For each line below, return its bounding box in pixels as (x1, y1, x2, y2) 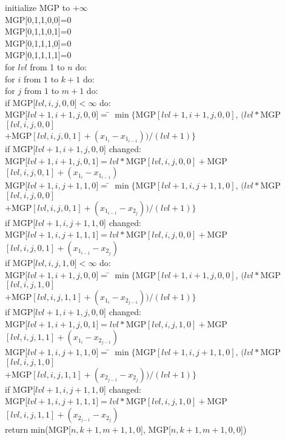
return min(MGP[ (5, 423, 71, 436)
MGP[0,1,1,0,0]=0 (5, 13, 72, 25)
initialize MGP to (5, 1, 70, 13)
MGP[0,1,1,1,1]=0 (5, 48, 72, 61)
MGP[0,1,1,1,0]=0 (5, 36, 72, 49)
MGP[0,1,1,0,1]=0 (5, 25, 72, 38)
